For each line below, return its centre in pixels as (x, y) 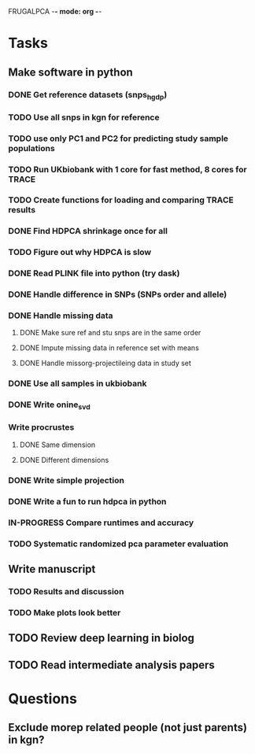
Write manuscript (52, 569)
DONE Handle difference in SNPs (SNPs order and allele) (118, 294)
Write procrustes (41, 427)
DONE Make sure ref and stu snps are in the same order (110, 333)
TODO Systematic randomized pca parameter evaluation (118, 544)
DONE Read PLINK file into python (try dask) (94, 273)
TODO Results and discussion (66, 591)
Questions (42, 699)
